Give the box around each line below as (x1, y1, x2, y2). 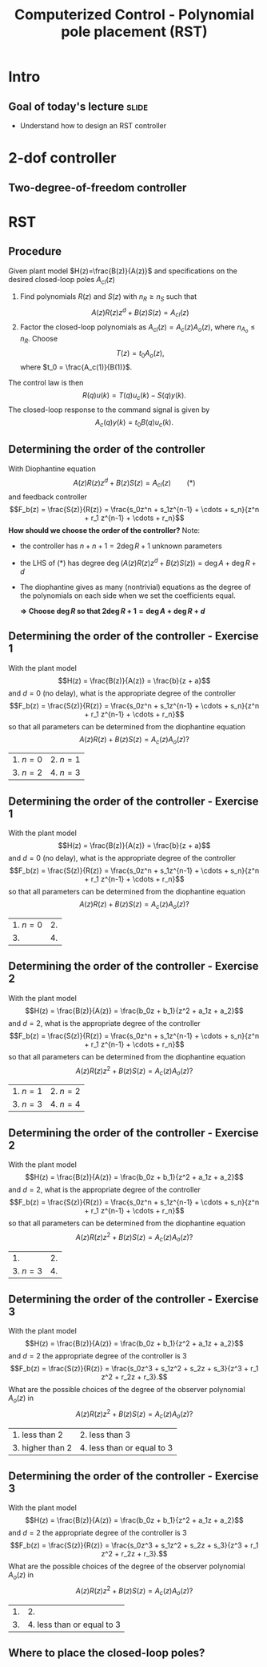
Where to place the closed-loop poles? (8, 1646, 205, 1660)
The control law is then (8, 378, 84, 388)
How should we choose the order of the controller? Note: (8, 526, 201, 535)
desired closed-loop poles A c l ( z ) (8, 274, 116, 286)
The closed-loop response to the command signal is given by (8, 405, 210, 414)
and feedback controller (8, 492, 88, 502)
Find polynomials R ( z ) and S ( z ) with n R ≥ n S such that (19, 292, 197, 304)
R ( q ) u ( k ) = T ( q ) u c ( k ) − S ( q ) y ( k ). (82, 390, 186, 402)
